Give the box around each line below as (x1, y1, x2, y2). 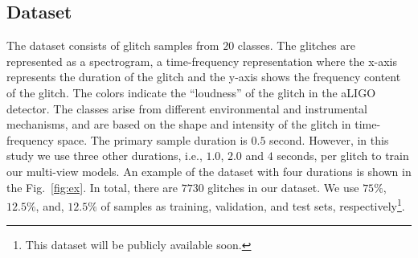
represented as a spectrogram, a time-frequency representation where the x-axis (6, 52, 397, 69)
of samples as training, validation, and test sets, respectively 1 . (100, 195, 405, 214)
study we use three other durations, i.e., (6, 147, 203, 164)
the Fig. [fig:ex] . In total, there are (6, 178, 178, 195)
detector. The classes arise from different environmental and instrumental (6, 100, 367, 117)
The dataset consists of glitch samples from (6, 37, 219, 54)
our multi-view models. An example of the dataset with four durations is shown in (6, 162, 412, 179)
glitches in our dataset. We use (207, 178, 359, 195)
